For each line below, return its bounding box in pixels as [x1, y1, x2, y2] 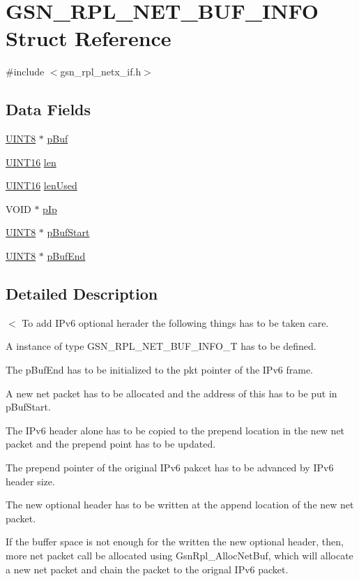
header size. [6, 473, 55, 488]
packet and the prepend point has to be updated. [6, 436, 216, 451]
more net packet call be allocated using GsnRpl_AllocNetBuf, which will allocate [6, 548, 353, 562]
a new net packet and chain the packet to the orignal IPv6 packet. [6, 561, 289, 576]
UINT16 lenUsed [6, 178, 77, 193]
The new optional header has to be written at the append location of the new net [6, 497, 354, 512]
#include [6, 64, 45, 79]
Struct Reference [6, 24, 171, 52]
